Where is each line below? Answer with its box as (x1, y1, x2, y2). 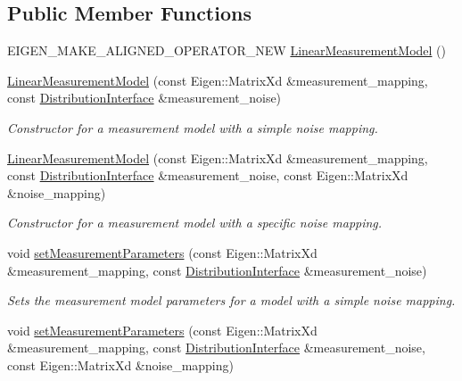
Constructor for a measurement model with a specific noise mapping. (7, 213, 383, 232)
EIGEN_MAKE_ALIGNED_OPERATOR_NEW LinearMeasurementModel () (7, 41, 446, 60)
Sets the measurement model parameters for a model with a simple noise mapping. (7, 291, 456, 310)
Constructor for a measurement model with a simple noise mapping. (7, 118, 378, 137)
